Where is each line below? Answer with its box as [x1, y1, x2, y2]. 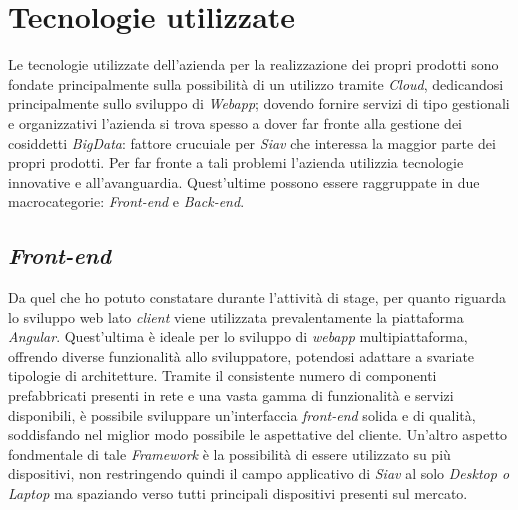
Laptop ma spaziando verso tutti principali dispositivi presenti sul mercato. [8, 483, 468, 504]
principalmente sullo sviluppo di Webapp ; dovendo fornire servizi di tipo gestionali [8, 93, 510, 114]
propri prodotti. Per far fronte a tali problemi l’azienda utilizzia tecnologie [8, 152, 464, 173]
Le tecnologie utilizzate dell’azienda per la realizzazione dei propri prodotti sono [8, 54, 499, 75]
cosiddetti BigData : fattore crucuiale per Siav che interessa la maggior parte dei [8, 132, 496, 153]
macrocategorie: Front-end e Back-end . [8, 191, 245, 212]
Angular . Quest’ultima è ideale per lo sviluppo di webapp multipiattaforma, [8, 326, 468, 347]
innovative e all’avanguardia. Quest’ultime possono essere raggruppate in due [8, 171, 480, 192]
